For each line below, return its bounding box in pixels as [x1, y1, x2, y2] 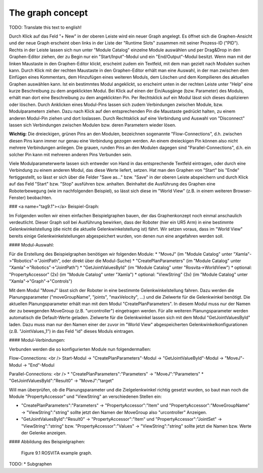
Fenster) [9, 194, 26, 200]
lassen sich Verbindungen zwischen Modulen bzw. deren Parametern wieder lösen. [9, 122, 176, 128]
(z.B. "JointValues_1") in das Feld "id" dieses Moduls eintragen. [9, 328, 135, 334]
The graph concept [9, 7, 88, 18]
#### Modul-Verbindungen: [9, 337, 65, 343]
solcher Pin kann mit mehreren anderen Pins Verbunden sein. [9, 151, 132, 157]
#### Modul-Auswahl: [9, 242, 54, 248]
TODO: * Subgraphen [9, 461, 52, 467]
